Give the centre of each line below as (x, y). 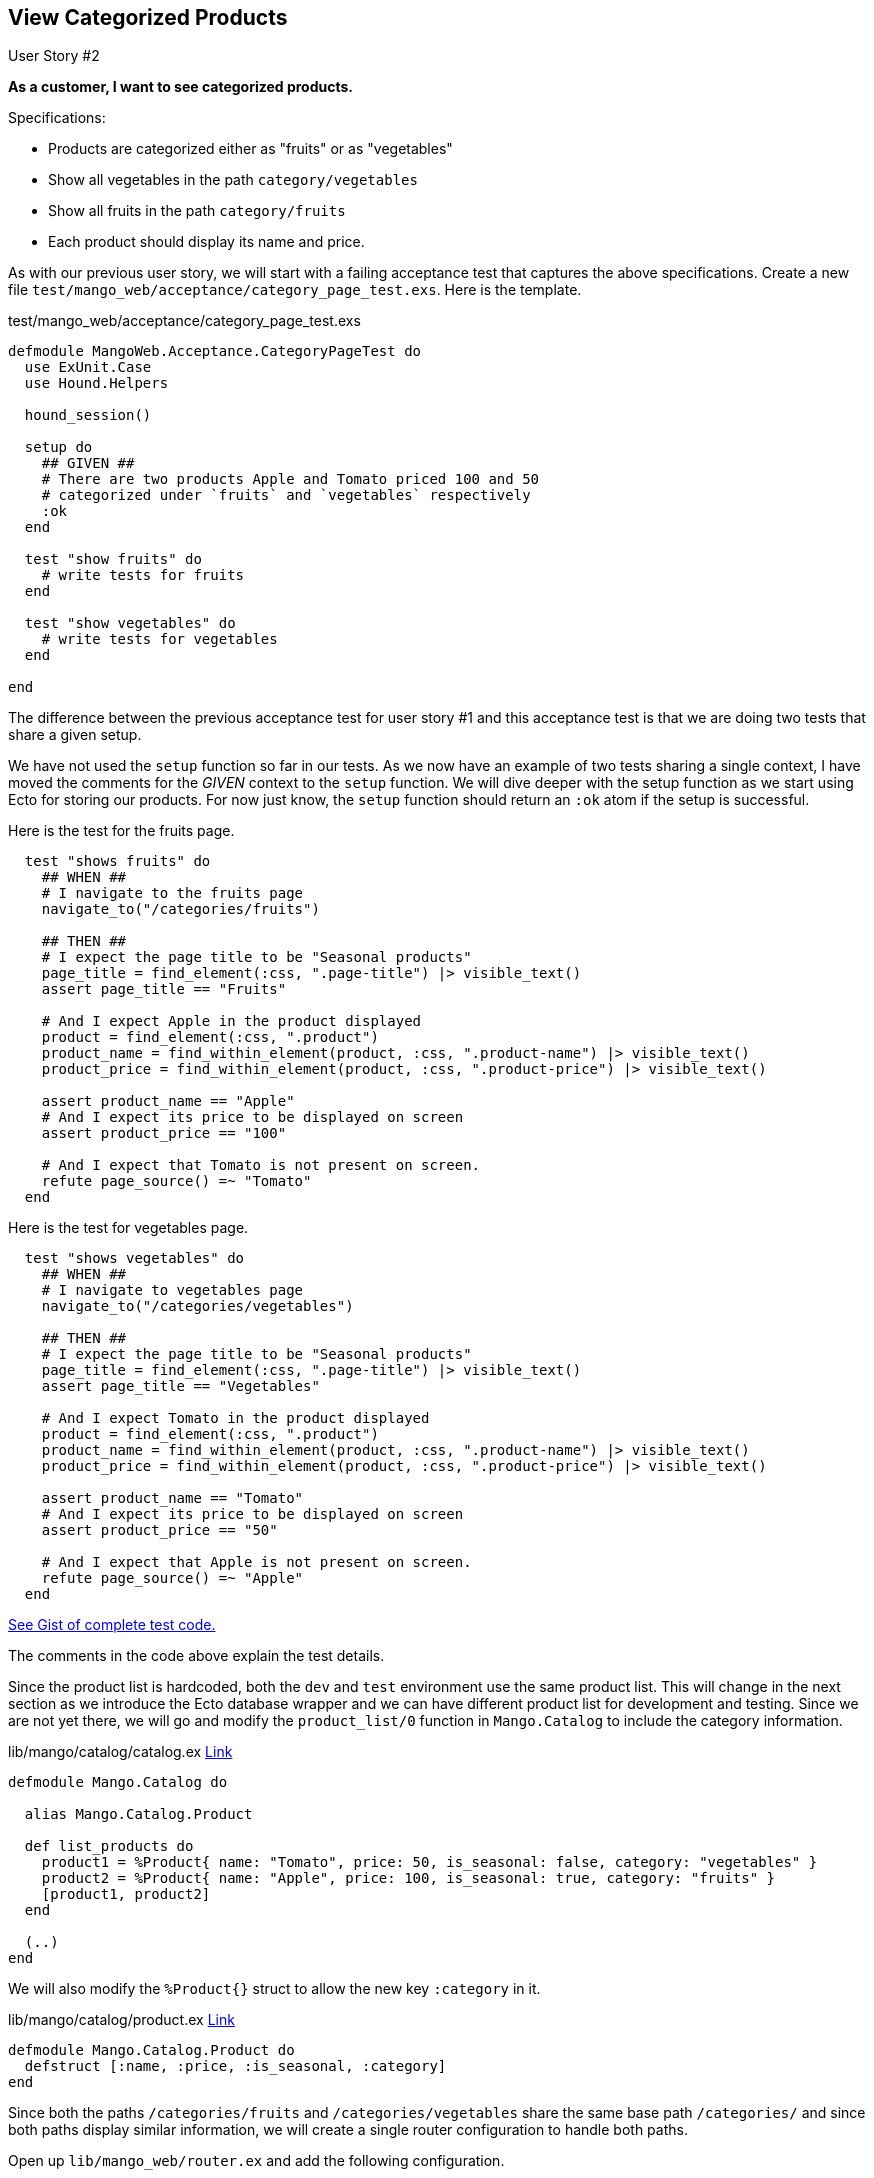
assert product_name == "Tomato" (172, 1498)
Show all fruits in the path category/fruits (197, 211)
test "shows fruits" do (117, 861)
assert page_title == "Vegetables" (180, 1386)
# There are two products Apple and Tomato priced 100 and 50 (290, 479)
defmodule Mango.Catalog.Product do (151, 2050)
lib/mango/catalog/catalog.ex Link (120, 1752)
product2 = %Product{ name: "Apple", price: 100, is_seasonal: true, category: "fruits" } (408, 1878)
